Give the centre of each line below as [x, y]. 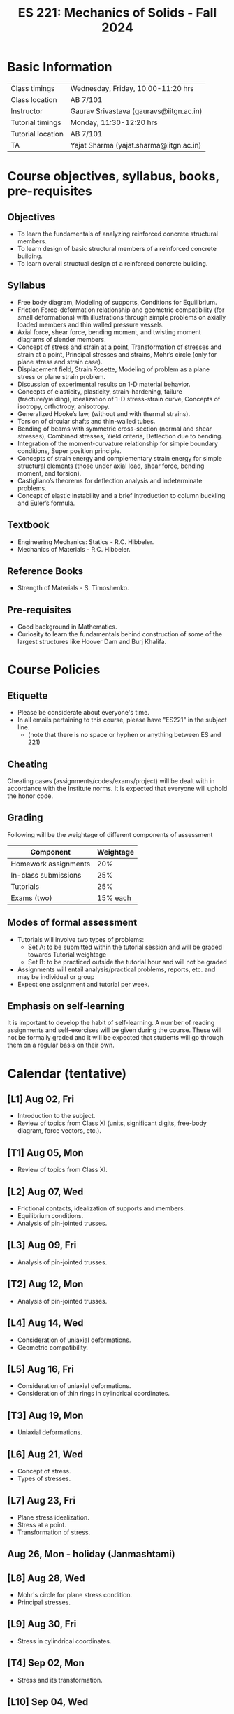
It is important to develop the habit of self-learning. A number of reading [111, 1023]
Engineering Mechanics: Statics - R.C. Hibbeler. [86, 542]
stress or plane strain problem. [61, 376]
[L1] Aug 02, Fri [41, 1099]
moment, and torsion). [49, 473]
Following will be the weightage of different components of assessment [110, 834]
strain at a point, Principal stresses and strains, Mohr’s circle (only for [117, 354]
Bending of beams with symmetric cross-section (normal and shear [115, 429]
